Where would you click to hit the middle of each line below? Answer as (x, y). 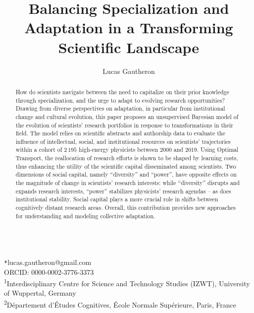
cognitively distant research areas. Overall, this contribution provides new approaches (126, 208)
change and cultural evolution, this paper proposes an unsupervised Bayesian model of (127, 116)
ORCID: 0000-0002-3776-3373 (49, 272)
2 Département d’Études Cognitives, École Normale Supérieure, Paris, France (120, 304)
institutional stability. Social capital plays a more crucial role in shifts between (117, 199)
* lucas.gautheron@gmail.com (48, 262)
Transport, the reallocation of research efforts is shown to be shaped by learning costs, (127, 158)
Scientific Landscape (129, 47)
